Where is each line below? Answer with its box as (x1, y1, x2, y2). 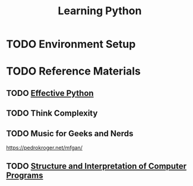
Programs (6, 171, 43, 181)
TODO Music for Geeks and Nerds (6, 129, 134, 139)
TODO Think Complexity (6, 108, 98, 118)
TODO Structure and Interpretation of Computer (6, 161, 187, 171)
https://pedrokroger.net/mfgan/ (6, 144, 83, 151)
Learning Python (58, 4, 142, 18)
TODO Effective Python (6, 88, 94, 98)
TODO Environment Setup (6, 37, 136, 51)
